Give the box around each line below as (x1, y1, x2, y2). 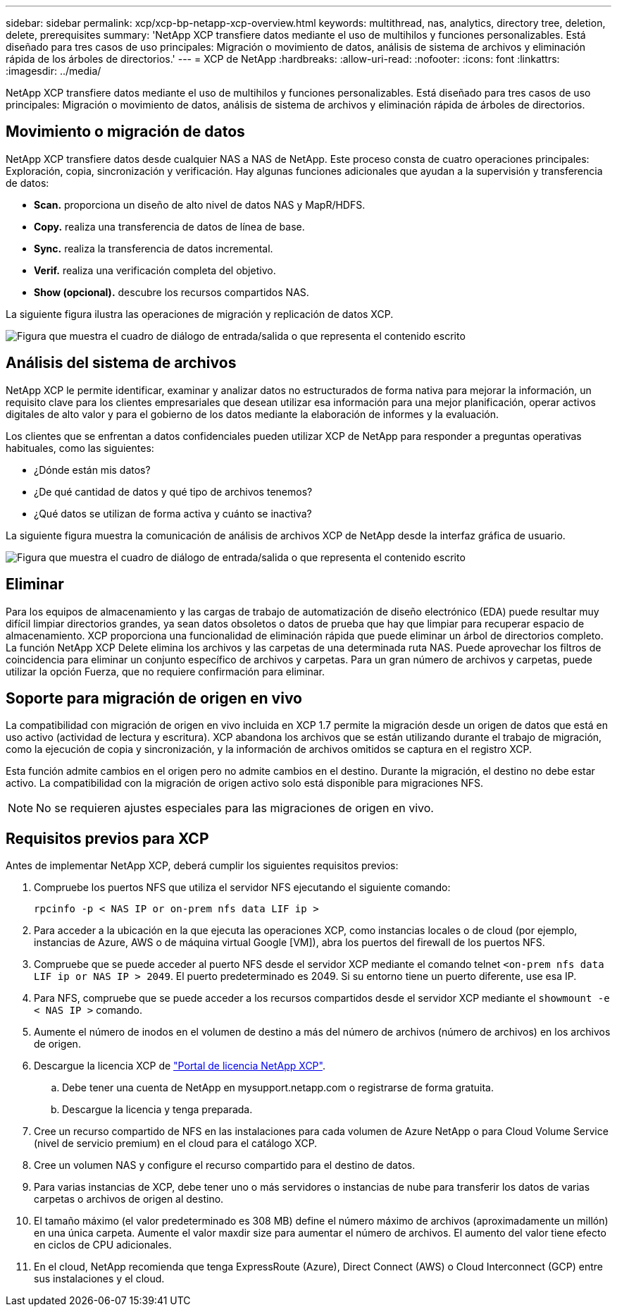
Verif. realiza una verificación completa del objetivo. (34, 264, 276, 276)
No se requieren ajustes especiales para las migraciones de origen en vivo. (36, 801, 434, 816)
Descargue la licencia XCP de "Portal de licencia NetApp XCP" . (34, 1060, 325, 1072)
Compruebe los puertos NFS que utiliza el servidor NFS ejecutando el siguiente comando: (34, 881, 451, 894)
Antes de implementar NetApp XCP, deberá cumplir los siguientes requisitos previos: (6, 859, 399, 872)
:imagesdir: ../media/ (6, 65, 101, 77)
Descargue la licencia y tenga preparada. (62, 1103, 253, 1116)
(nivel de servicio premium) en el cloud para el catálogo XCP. (34, 1137, 318, 1150)
